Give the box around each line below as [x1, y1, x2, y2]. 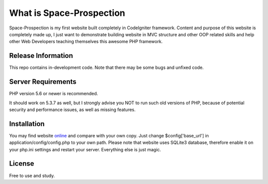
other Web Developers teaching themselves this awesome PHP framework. [9, 39, 163, 45]
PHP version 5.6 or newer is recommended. [9, 91, 98, 97]
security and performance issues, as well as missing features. [9, 107, 136, 113]
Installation [9, 120, 45, 128]
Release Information [9, 52, 73, 60]
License [9, 159, 34, 168]
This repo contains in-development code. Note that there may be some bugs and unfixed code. [9, 64, 204, 70]
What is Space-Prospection [9, 7, 126, 18]
